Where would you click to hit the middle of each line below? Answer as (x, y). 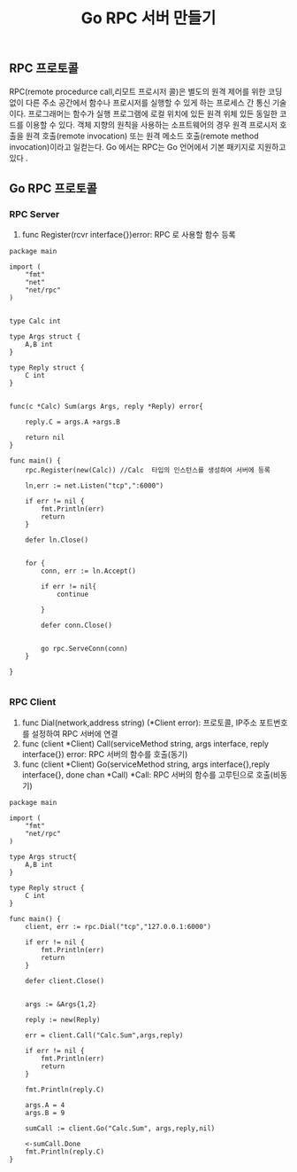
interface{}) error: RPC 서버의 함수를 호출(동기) (105, 754)
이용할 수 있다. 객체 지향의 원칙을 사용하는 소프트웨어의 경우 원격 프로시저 (152, 124)
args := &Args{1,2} (61, 1004)
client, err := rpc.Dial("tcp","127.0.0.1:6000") (118, 926)
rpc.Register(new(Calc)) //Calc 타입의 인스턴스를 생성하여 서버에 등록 (148, 471)
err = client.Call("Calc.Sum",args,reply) (104, 1035)
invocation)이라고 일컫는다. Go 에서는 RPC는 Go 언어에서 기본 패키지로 (133, 146)
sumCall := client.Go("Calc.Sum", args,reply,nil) (120, 1128)
